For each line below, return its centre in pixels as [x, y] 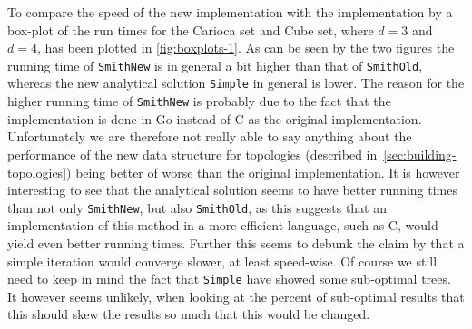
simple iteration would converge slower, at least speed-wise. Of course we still [222, 261]
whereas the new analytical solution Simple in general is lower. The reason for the [236, 83]
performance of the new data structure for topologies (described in [192, 154]
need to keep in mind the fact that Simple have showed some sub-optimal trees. [229, 279]
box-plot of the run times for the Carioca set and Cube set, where [191, 29]
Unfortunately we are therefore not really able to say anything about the [210, 136]
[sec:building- [420, 154]
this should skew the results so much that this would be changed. [189, 314]
